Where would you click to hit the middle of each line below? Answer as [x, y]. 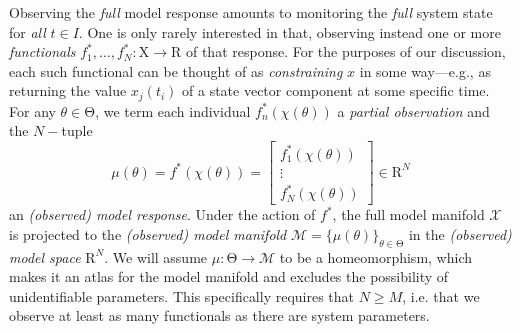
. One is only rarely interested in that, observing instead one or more [289, 31]
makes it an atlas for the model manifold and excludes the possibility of [229, 276]
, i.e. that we [441, 295]
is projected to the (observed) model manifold [148, 233]
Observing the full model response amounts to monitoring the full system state [251, 12]
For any [32, 110]
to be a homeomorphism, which [375, 256]
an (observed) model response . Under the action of [162, 214]
